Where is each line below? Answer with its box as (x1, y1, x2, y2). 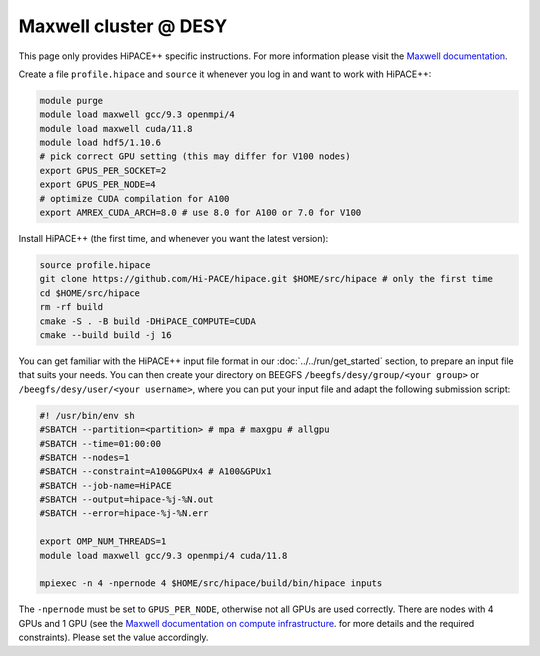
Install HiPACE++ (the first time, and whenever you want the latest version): (18, 233, 329, 245)
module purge (39, 95, 104, 106)
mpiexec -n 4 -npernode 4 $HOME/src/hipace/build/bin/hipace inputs (39, 578, 383, 589)
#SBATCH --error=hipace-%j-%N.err (39, 508, 209, 519)
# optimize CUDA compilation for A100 (39, 193, 230, 204)
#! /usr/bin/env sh (39, 410, 135, 421)
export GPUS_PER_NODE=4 (39, 179, 157, 190)
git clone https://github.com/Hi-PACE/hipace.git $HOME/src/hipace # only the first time (39, 273, 494, 285)
